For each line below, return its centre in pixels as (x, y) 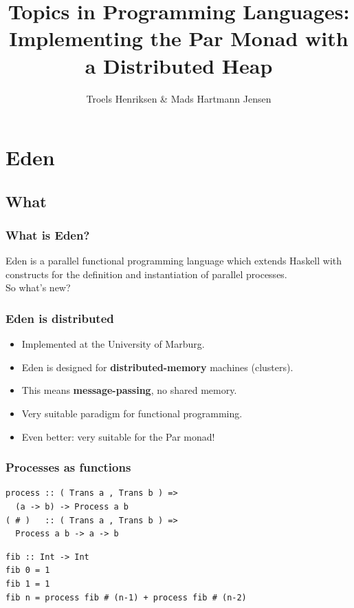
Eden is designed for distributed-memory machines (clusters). (157, 367)
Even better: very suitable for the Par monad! (118, 436)
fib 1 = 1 (28, 584)
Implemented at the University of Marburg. (113, 344)
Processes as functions (68, 467)
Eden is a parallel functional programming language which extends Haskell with (174, 261)
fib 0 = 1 (28, 570)
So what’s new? (38, 287)
